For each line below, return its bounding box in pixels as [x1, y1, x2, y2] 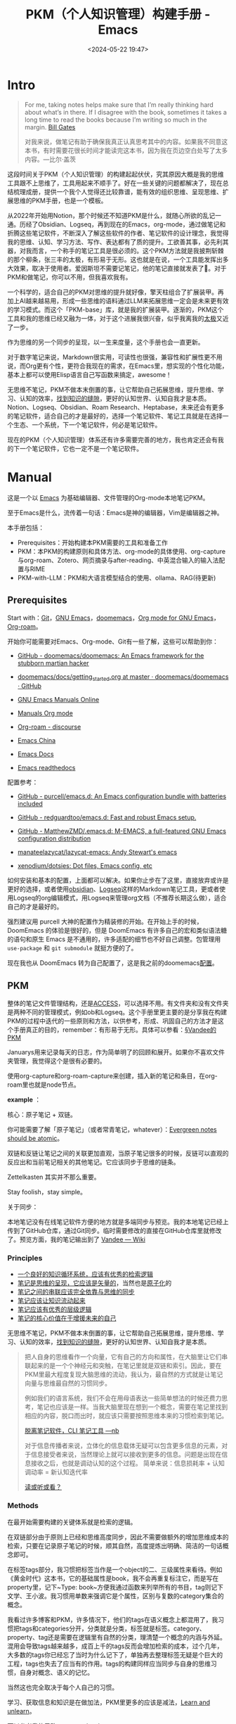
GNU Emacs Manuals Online [17, 696, 100, 704]
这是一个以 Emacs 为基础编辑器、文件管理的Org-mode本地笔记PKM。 [7, 493, 209, 502]
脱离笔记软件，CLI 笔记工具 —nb [24, 1426, 119, 1435]
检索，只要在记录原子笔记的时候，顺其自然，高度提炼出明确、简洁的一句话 [7, 1541, 223, 1550]
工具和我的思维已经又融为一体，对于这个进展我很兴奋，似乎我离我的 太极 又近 [7, 314, 229, 322]
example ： [7, 1095, 41, 1104]
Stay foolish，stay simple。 [7, 1188, 86, 1196]
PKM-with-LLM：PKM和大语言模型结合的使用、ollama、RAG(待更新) [17, 573, 216, 582]
